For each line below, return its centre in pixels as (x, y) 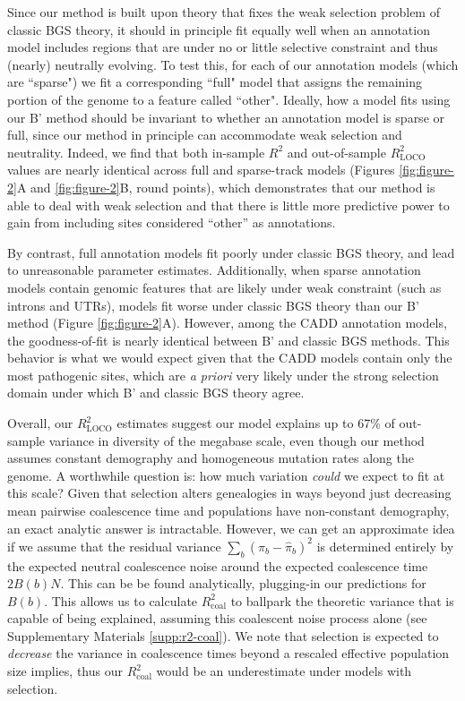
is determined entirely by (385, 546)
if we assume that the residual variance (114, 546)
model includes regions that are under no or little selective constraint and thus (223, 47)
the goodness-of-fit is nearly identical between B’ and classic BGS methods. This (228, 340)
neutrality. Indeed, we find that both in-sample (136, 152)
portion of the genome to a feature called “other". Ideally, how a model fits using (229, 99)
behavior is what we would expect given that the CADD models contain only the (230, 358)
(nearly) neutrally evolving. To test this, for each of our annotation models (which (233, 64)
